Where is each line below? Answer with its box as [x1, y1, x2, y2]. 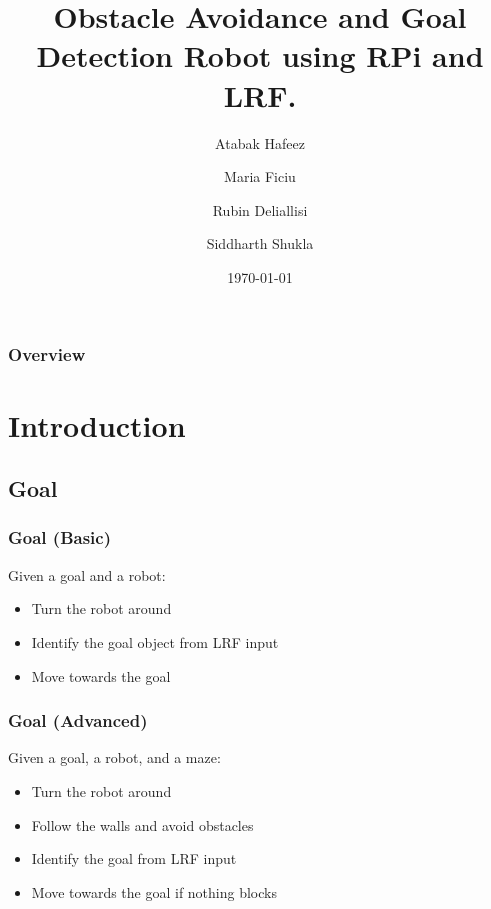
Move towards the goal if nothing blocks [31, 881, 277, 902]
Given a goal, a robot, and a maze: [8, 747, 221, 768]
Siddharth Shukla [206, 233, 314, 254]
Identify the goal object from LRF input [31, 631, 279, 652]
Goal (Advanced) [8, 708, 148, 733]
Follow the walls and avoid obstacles [31, 814, 254, 835]
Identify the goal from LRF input [31, 848, 237, 869]
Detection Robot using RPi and [36, 35, 484, 76]
